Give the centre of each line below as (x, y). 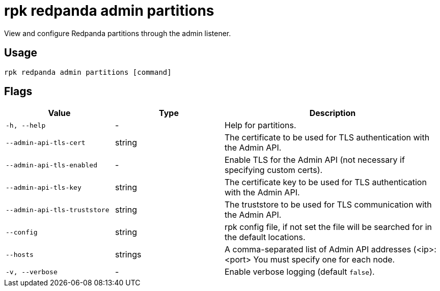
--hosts (20, 254)
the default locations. (265, 237)
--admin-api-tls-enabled (52, 165)
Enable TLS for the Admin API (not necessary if (315, 160)
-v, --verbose (32, 272)
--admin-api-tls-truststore (58, 210)
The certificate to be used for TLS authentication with (327, 138)
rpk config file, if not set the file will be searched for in (328, 227)
